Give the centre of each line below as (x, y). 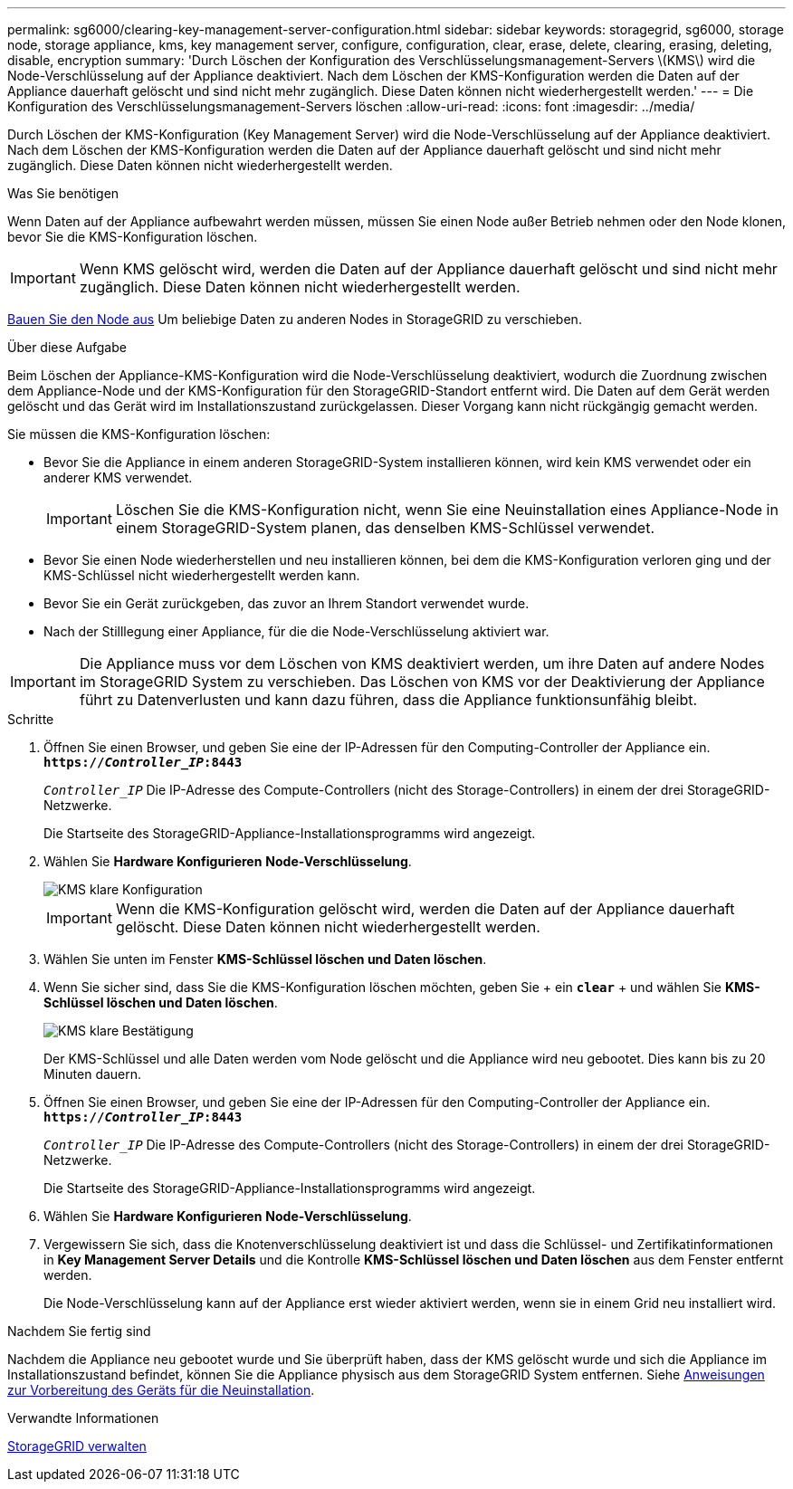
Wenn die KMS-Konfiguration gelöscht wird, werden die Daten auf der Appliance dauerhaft (425, 909)
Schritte (31, 719)
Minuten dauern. (93, 1074)
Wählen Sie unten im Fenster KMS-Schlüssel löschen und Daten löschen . (265, 959)
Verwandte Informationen (83, 1418)
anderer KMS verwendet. (118, 477)
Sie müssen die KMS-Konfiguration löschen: (139, 434)
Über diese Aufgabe (67, 347)
